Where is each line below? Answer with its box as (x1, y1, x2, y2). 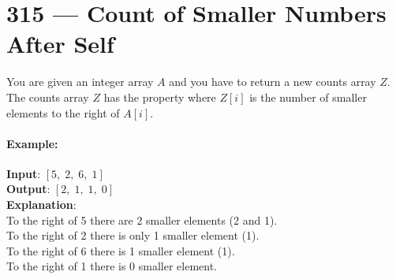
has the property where (103, 88, 216, 105)
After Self (6, 28, 114, 60)
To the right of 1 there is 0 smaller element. (6, 258, 218, 274)
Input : (6, 165, 41, 181)
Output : (6, 180, 50, 197)
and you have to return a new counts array (169, 73, 376, 90)
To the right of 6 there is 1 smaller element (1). (6, 242, 235, 259)
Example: (6, 135, 58, 151)
